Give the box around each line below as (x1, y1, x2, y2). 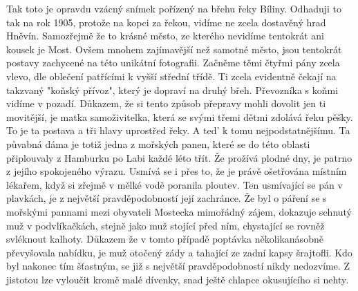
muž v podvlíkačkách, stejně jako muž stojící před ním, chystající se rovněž (6, 218, 325, 232)
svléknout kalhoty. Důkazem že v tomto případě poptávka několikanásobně (6, 232, 323, 246)
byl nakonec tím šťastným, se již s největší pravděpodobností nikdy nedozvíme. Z (6, 259, 350, 273)
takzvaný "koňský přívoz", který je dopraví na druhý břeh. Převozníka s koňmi (6, 82, 339, 97)
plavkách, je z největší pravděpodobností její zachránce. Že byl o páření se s (6, 191, 327, 205)
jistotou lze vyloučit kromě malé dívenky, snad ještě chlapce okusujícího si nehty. (6, 272, 349, 286)
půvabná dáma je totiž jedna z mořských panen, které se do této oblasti (6, 136, 310, 151)
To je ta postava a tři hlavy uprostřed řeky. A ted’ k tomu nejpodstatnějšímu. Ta (6, 123, 350, 138)
